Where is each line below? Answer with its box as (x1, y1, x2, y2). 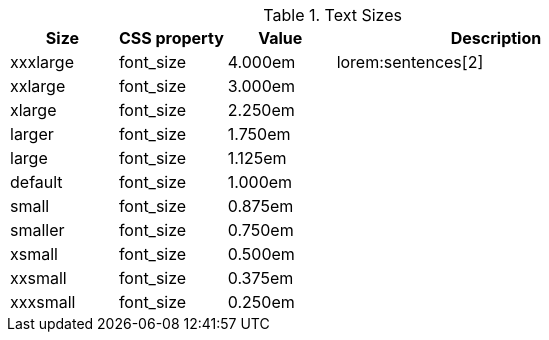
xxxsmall (10, 292, 76, 312)
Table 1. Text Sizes (263, 5, 402, 25)
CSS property (118, 28, 224, 48)
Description (450, 28, 542, 48)
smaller (10, 220, 65, 240)
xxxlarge (10, 52, 74, 72)
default (10, 172, 63, 192)
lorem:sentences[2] (336, 52, 484, 72)
